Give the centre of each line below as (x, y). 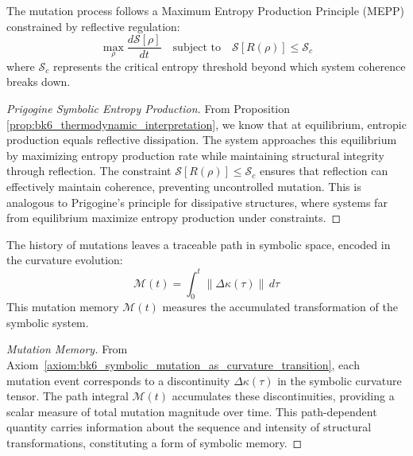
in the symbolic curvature (340, 380)
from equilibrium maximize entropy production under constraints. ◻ (174, 218)
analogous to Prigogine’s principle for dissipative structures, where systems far (197, 202)
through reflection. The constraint (89, 171)
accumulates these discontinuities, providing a (283, 396)
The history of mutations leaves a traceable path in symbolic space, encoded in (199, 244)
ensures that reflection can (324, 171)
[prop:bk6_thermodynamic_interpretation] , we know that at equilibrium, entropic (206, 124)
